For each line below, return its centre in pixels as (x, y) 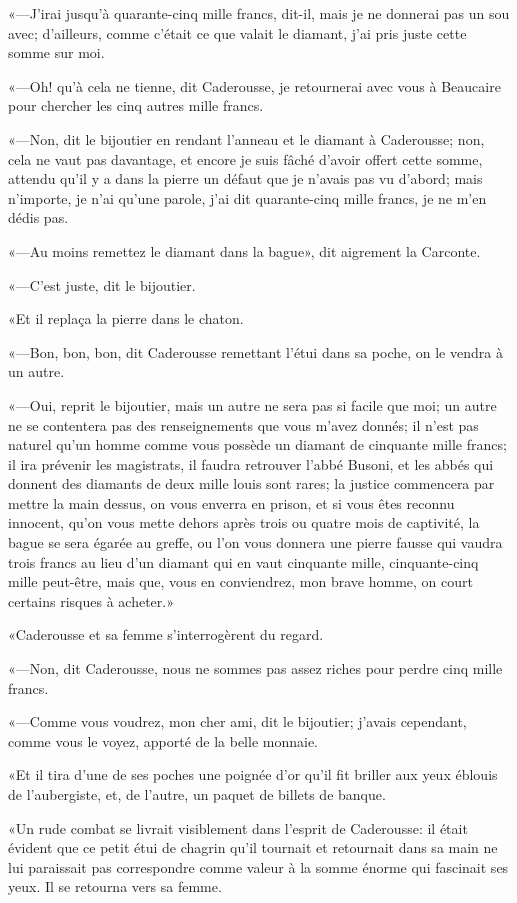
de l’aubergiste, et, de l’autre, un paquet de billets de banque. (197, 794)
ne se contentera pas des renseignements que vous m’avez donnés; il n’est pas (243, 424)
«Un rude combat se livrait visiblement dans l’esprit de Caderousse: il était (238, 827)
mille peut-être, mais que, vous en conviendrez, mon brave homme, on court (240, 581)
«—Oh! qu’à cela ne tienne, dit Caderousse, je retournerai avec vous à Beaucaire (254, 85)
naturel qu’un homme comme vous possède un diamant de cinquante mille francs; (257, 444)
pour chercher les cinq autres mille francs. (136, 105)
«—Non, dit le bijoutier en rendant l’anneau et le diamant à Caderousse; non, (246, 138)
